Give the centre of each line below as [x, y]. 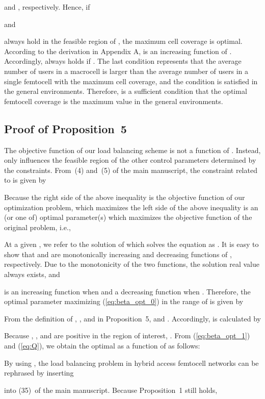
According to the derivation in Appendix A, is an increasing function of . [118, 51]
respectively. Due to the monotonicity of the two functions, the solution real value [132, 264]
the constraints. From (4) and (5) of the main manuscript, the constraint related [131, 170]
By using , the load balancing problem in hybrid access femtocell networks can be [131, 363]
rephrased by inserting [39, 373]
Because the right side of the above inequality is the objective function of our [125, 197]
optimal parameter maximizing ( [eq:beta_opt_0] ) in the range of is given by [124, 301]
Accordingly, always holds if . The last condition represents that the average [123, 61]
